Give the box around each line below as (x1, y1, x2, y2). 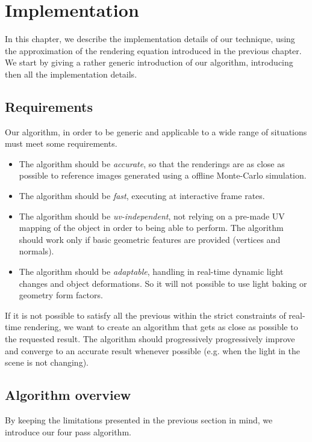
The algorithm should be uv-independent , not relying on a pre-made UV (19, 209, 285, 222)
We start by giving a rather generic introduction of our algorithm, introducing (5, 56, 293, 69)
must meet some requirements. (5, 137, 117, 150)
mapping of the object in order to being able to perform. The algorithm (19, 221, 284, 234)
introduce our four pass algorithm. (5, 425, 131, 438)
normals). (19, 245, 54, 257)
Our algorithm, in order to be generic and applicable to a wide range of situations (5, 125, 307, 138)
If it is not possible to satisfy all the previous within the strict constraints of (5, 308, 286, 321)
